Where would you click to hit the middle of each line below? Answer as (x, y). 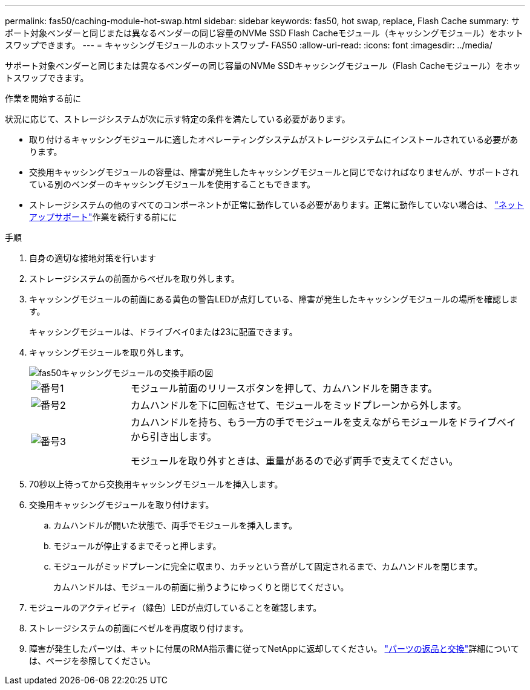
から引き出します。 (174, 437)
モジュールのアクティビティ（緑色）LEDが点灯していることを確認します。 (175, 607)
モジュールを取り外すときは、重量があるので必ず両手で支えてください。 (294, 461)
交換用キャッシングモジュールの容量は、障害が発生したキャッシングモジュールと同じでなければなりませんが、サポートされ (274, 172)
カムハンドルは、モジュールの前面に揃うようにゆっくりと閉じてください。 (201, 587)
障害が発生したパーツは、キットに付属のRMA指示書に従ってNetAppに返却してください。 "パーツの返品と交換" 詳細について (274, 649)
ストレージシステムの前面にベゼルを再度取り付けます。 (139, 628)
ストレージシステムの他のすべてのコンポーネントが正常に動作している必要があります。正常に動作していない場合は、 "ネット (276, 205)
